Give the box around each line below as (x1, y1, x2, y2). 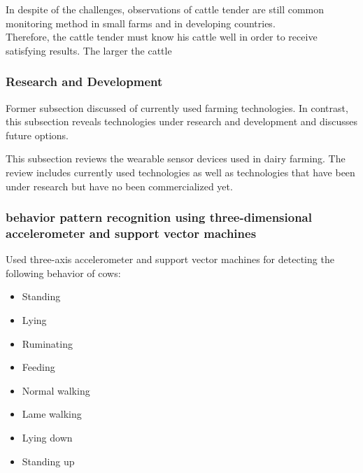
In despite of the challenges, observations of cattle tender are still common (6, 2, 325, 16)
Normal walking (22, 383, 90, 397)
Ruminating (22, 336, 73, 351)
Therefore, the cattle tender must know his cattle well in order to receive (6, 29, 318, 44)
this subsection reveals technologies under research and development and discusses (6, 114, 357, 129)
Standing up (22, 453, 75, 468)
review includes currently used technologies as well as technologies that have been (6, 164, 355, 179)
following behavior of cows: (6, 265, 121, 280)
